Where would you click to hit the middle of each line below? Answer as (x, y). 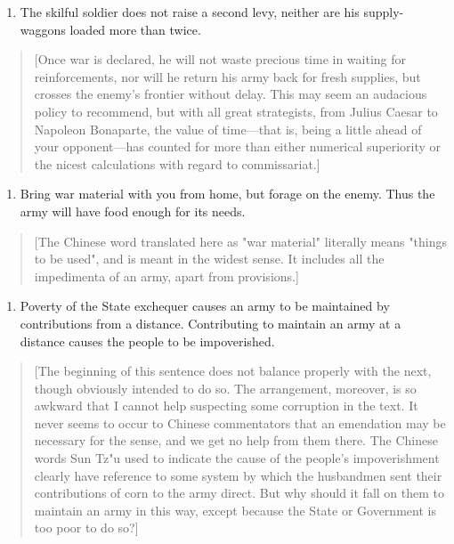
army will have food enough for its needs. (133, 211)
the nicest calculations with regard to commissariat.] (177, 163)
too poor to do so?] (86, 528)
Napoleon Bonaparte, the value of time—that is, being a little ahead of (228, 129)
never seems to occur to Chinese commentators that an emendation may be (240, 422)
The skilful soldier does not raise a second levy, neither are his (190, 12)
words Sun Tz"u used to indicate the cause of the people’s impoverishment (237, 458)
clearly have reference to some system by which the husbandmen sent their (238, 475)
